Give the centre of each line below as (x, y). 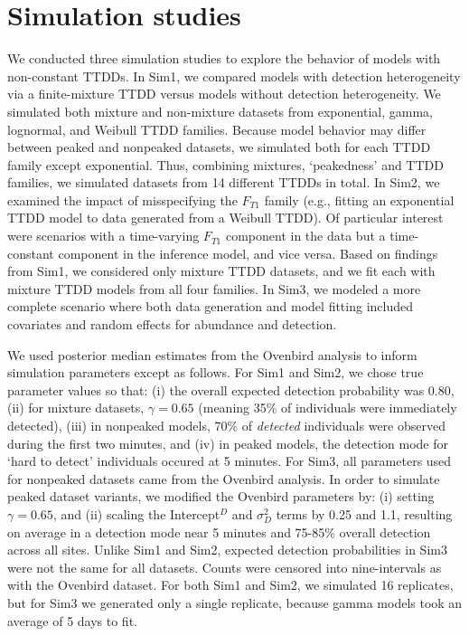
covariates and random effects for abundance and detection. (172, 324)
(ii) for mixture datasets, (76, 408)
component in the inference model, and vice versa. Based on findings (248, 253)
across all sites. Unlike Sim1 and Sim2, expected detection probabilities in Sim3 (227, 550)
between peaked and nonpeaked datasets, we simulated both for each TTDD (219, 147)
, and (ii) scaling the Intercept (136, 513)
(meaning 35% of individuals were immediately (328, 408)
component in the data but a (305, 236)
